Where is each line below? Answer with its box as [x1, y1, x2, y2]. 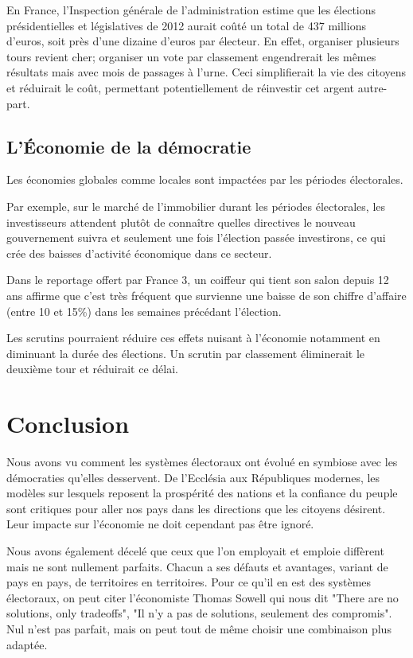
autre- [357, 79, 388, 95]
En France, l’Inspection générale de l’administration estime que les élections [6, 2, 376, 18]
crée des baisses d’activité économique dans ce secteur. [6, 244, 272, 261]
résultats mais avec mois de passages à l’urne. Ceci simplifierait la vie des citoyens [6, 64, 407, 80]
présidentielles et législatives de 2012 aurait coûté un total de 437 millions [6, 17, 366, 33]
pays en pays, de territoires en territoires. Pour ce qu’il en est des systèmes [6, 574, 372, 590]
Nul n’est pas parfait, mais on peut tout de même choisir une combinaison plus [6, 620, 392, 637]
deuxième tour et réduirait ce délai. [6, 360, 178, 377]
